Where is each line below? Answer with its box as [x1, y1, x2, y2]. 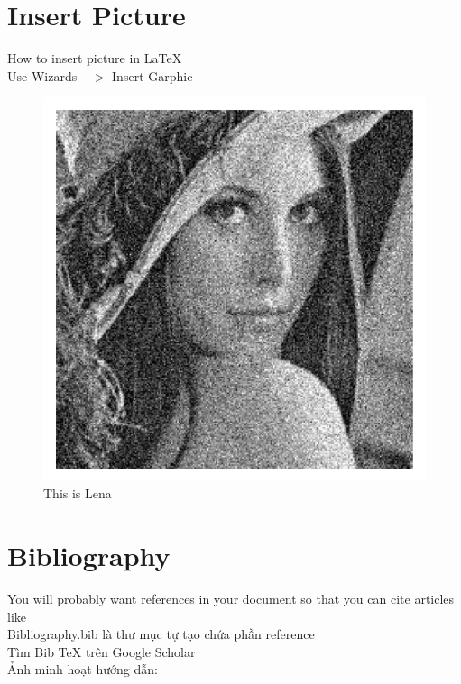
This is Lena [43, 484, 112, 503]
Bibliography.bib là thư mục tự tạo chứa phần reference [7, 625, 315, 643]
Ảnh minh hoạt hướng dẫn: [7, 660, 158, 679]
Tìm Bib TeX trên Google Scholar [7, 642, 196, 661]
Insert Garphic [112, 66, 193, 85]
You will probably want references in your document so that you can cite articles [7, 589, 455, 608]
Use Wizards [7, 66, 78, 85]
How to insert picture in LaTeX [7, 49, 182, 68]
